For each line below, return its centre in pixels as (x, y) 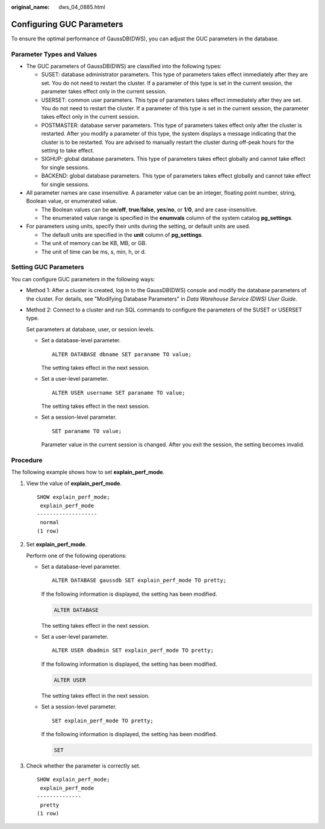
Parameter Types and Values (54, 54)
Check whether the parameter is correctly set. (83, 766)
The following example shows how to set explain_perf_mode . (88, 472)
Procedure (27, 460)
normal (50, 522)
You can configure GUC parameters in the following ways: (83, 279)
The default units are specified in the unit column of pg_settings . (122, 234)
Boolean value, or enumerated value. (72, 201)
